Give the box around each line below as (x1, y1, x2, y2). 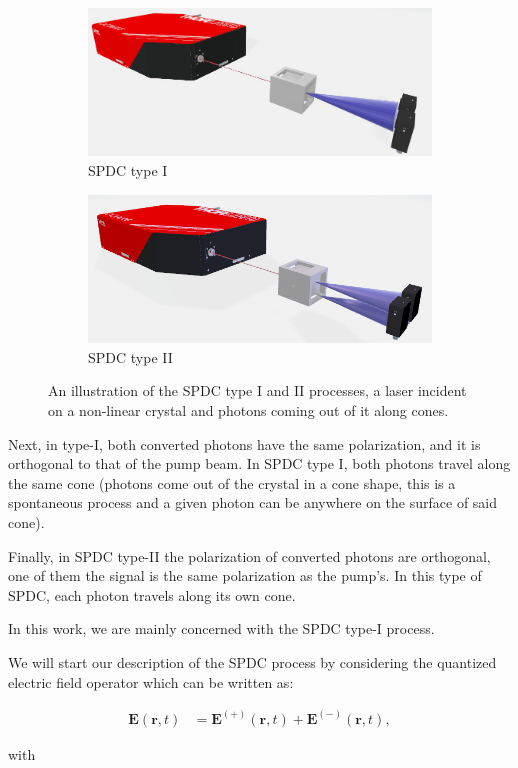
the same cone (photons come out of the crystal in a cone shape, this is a (8, 472, 456, 493)
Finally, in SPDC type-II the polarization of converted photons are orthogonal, (8, 545, 491, 566)
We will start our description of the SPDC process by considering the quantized (8, 651, 497, 672)
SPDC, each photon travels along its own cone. (8, 584, 296, 605)
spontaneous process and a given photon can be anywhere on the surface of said (8, 492, 498, 513)
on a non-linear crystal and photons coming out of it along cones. (48, 400, 449, 421)
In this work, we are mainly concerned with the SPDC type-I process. (8, 618, 435, 639)
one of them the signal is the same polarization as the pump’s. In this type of (8, 565, 482, 586)
